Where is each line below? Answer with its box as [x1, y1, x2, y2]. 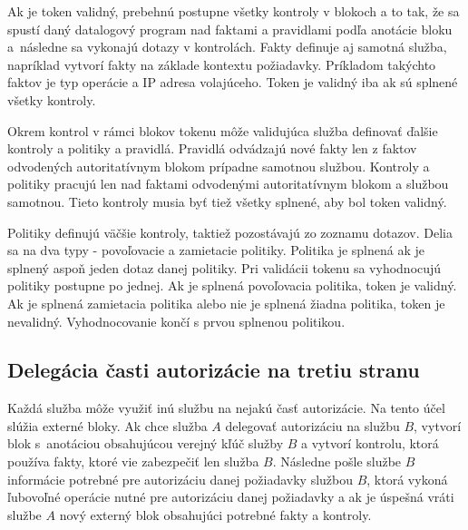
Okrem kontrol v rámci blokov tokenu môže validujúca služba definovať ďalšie [7, 121, 438, 140]
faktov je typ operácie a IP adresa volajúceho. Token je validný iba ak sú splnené [7, 73, 458, 92]
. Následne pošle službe [272, 452, 402, 471]
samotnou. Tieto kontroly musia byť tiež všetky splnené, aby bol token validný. [7, 191, 447, 211]
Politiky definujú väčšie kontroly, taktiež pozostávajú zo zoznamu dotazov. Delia [7, 222, 453, 241]
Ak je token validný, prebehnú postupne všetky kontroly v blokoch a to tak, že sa [7, 2, 460, 20]
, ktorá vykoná [366, 469, 448, 488]
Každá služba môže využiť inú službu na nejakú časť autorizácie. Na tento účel [7, 398, 445, 417]
